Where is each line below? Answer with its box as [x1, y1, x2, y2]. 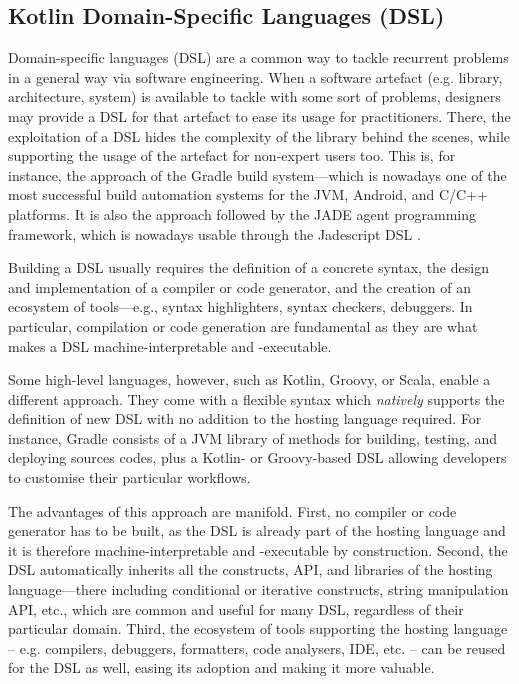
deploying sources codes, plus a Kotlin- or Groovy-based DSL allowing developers [8, 447, 507, 468]
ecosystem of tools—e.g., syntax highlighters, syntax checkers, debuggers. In [8, 296, 473, 317]
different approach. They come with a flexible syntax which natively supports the [8, 388, 505, 409]
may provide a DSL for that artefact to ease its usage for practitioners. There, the [8, 105, 511, 126]
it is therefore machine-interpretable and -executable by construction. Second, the [8, 539, 508, 560]
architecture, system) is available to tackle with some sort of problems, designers [8, 86, 501, 107]
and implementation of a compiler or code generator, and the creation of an [8, 276, 471, 297]
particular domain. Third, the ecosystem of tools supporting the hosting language [8, 618, 508, 639]
